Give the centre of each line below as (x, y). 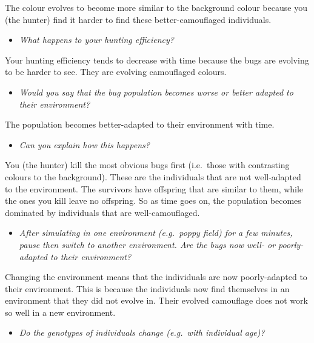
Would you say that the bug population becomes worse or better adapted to (156, 92)
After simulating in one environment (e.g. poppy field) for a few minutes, (156, 233)
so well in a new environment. (60, 312)
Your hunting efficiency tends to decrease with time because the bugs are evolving (157, 60)
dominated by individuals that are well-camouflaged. (102, 212)
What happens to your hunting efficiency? (96, 40)
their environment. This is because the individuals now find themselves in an (147, 288)
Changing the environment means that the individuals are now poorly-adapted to (156, 277)
